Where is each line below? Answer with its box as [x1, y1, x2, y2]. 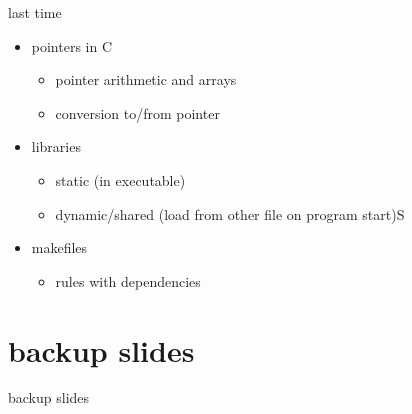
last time [8, 2, 62, 22]
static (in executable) [55, 169, 186, 190]
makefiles [31, 237, 88, 258]
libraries [31, 136, 81, 157]
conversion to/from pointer [55, 102, 220, 123]
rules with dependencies [55, 270, 201, 291]
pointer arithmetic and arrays [55, 69, 237, 90]
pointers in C [31, 35, 113, 56]
